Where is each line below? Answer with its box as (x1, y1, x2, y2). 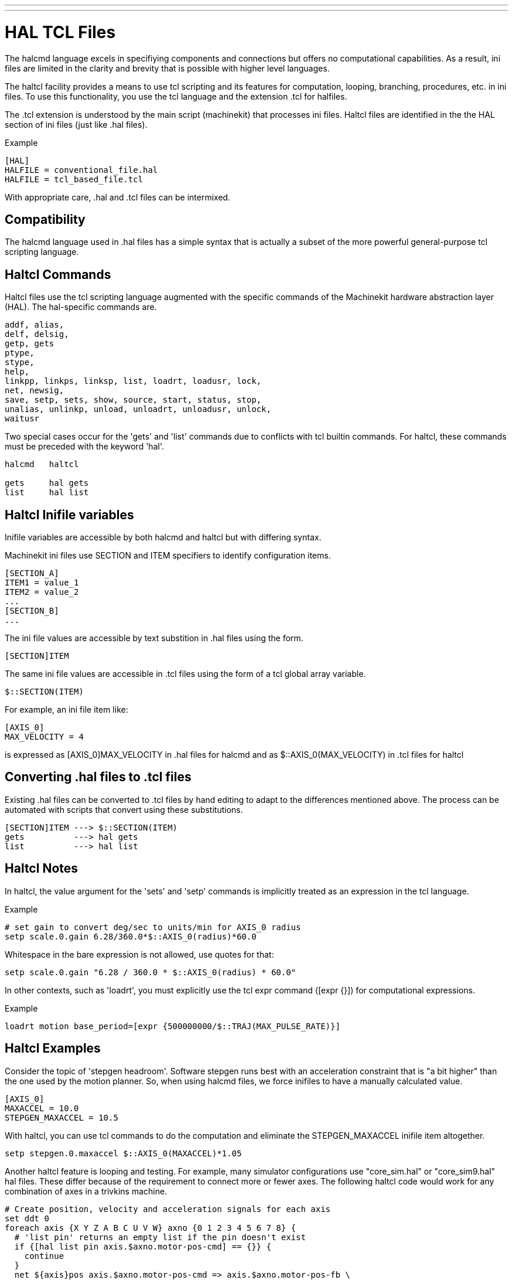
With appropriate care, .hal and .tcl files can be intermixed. (5, 192, 231, 202)
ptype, (5, 348, 35, 358)
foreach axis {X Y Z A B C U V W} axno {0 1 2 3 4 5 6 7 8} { (5, 1223, 296, 1233)
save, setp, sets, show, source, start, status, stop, (5, 395, 262, 405)
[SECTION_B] (5, 606, 59, 616)
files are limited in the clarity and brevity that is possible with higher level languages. (5, 63, 330, 73)
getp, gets (5, 339, 54, 349)
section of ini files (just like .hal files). (5, 119, 148, 130)
